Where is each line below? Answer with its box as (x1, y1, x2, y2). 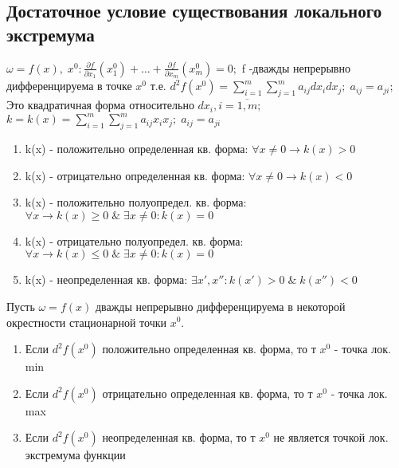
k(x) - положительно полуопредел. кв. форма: (25, 194, 247, 210)
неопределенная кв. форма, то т (102, 429, 256, 446)
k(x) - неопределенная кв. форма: (25, 271, 188, 288)
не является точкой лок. (273, 429, 389, 446)
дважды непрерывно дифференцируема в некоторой (95, 297, 346, 314)
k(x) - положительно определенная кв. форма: (25, 140, 248, 156)
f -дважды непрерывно (241, 59, 350, 76)
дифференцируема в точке (6, 77, 132, 94)
